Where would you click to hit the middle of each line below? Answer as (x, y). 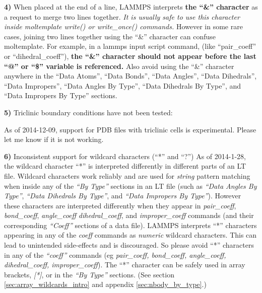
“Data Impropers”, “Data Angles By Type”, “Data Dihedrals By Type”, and (123, 85)
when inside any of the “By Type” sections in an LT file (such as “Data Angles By (130, 186)
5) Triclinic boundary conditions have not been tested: (88, 112)
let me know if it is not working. (54, 139)
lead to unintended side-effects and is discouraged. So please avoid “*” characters (129, 245)
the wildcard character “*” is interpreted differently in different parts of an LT (125, 166)
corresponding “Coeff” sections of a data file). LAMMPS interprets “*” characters (130, 225)
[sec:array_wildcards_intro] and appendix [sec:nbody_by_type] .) (105, 284)
